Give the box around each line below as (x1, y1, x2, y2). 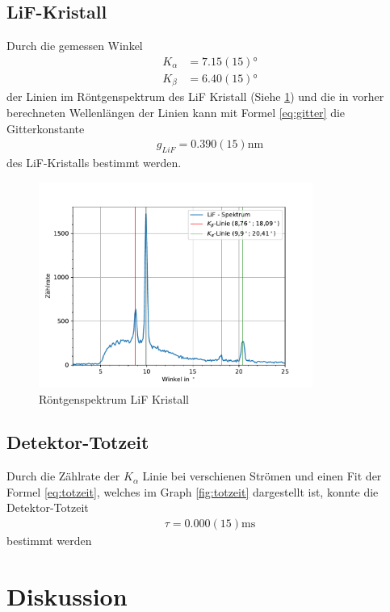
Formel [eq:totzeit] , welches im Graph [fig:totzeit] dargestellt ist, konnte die (6, 483, 379, 500)
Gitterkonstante (6, 119, 85, 136)
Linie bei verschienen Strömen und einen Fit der (142, 467, 382, 484)
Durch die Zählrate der (6, 467, 120, 484)
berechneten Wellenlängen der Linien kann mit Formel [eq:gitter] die (6, 103, 346, 120)
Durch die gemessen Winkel (6, 37, 143, 54)
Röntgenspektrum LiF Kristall (39, 390, 189, 407)
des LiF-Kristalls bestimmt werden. (6, 153, 182, 170)
